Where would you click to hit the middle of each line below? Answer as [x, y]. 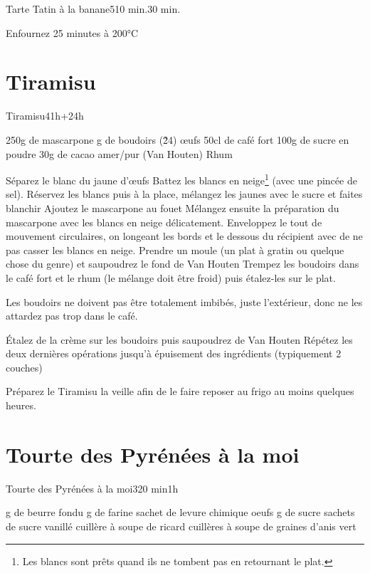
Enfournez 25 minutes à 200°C [72, 32]
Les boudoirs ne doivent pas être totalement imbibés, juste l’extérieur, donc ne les [184, 301]
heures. [21, 405]
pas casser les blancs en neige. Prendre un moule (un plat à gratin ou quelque [175, 249]
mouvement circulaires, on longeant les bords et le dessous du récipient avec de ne [184, 236]
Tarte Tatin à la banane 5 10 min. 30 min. [93, 9]
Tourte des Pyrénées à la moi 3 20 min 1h [92, 488]
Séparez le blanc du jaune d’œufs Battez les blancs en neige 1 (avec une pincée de [181, 179]
